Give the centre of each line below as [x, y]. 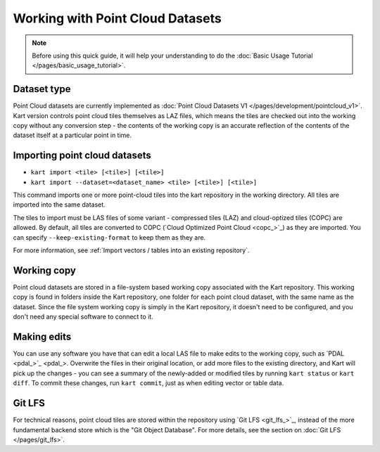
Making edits [42, 336]
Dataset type [42, 89]
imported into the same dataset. [59, 205]
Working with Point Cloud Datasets [117, 18]
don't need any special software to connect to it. [83, 317]
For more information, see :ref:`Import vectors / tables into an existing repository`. [131, 250]
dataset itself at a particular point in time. [72, 135]
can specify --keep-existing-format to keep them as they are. [109, 237]
